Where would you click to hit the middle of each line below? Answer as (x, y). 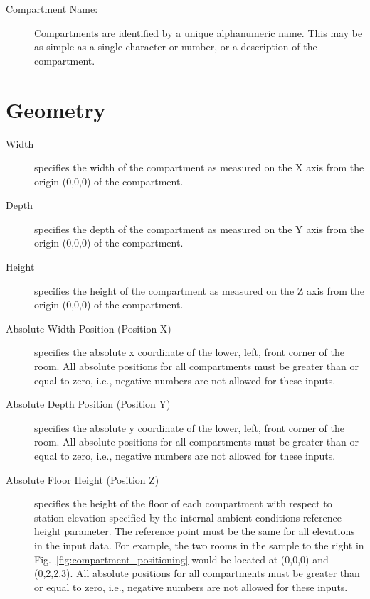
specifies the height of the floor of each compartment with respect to (183, 503)
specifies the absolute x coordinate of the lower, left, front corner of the (189, 352)
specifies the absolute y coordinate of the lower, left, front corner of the (189, 427)
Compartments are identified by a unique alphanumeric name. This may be (199, 32)
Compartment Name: (52, 9)
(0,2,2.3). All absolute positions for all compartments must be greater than (197, 573)
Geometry (56, 109)
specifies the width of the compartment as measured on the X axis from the (199, 167)
